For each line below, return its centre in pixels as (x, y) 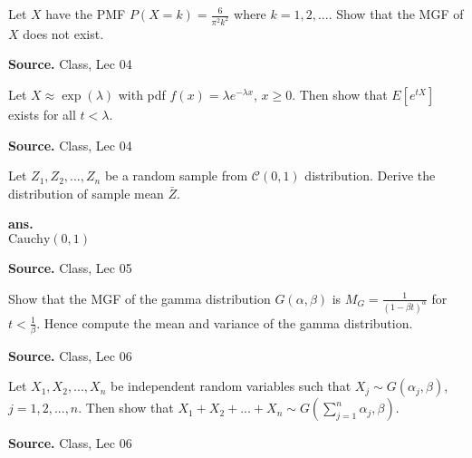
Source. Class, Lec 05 (70, 268)
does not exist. (63, 33)
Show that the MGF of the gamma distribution (140, 298)
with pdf (142, 95)
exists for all (42, 115)
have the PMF (86, 14)
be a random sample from (176, 175)
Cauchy (29, 240)
